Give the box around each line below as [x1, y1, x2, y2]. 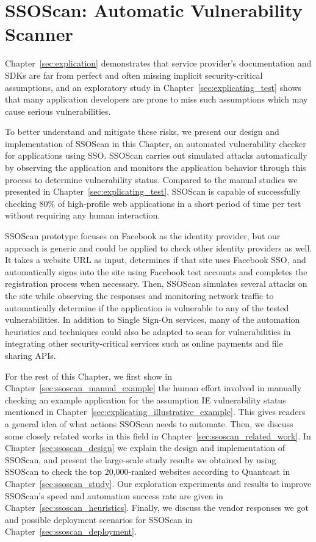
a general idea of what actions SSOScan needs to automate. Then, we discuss [5, 417, 293, 430]
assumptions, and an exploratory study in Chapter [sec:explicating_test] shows [5, 81, 302, 93]
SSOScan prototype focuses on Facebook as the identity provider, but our [5, 229, 281, 242]
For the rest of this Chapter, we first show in [5, 369, 173, 382]
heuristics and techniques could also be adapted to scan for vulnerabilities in [5, 325, 291, 338]
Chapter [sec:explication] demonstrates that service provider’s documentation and [5, 57, 312, 70]
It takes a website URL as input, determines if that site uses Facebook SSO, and [5, 253, 306, 266]
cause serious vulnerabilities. [5, 104, 111, 117]
